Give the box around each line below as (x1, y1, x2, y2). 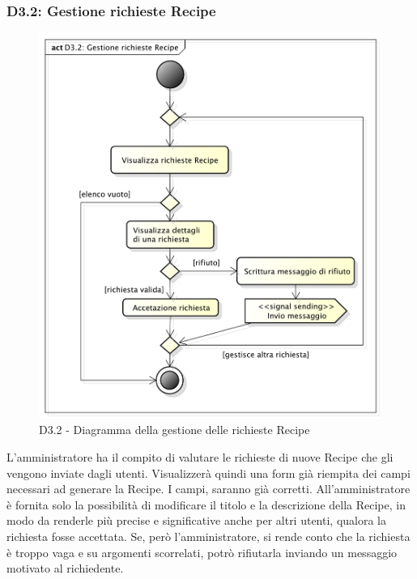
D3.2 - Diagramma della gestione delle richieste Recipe (39, 421, 310, 438)
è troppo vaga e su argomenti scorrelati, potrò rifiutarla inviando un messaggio (6, 543, 398, 560)
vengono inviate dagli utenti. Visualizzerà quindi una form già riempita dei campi (6, 464, 411, 481)
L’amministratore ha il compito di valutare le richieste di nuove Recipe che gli (6, 448, 394, 465)
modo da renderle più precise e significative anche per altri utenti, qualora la (6, 512, 387, 529)
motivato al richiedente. (6, 560, 124, 577)
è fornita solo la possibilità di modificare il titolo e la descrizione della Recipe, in (6, 496, 406, 513)
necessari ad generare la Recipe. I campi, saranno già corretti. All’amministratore (6, 480, 411, 497)
